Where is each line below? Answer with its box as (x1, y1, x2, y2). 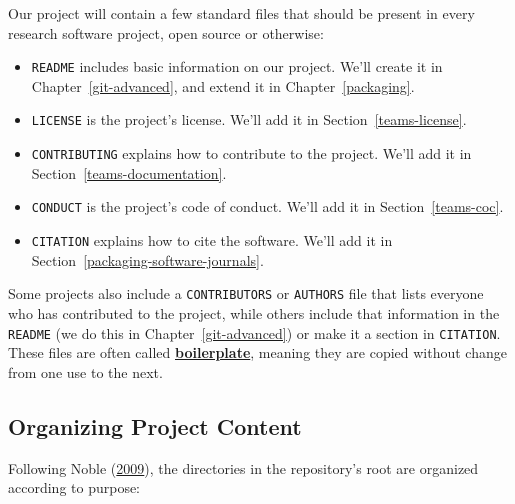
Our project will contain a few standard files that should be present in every (8, 3, 475, 23)
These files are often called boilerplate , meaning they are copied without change (8, 342, 507, 363)
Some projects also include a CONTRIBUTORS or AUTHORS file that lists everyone (8, 283, 484, 304)
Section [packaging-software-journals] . (31, 249, 264, 270)
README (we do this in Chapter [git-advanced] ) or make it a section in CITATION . (8, 322, 501, 343)
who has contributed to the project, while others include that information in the (8, 302, 500, 323)
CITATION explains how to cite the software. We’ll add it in (31, 230, 393, 250)
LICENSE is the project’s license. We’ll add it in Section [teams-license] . (31, 109, 467, 130)
